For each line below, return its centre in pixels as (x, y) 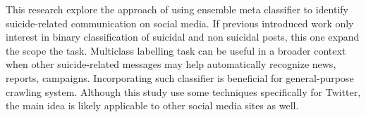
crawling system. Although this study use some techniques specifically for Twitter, (183, 91)
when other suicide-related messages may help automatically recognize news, (171, 64)
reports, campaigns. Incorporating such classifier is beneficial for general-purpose (180, 77)
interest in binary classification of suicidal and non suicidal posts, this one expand (183, 37)
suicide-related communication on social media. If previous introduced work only (180, 23)
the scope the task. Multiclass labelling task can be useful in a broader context (176, 50)
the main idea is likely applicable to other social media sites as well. (152, 105)
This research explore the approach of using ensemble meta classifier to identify (177, 9)
